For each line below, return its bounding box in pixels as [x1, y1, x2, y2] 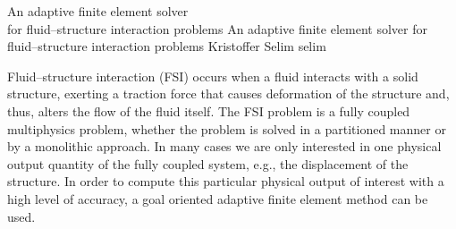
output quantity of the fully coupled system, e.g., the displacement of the [7, 154, 409, 173]
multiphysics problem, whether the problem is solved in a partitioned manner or [7, 119, 446, 138]
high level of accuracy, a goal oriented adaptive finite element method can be [7, 189, 428, 208]
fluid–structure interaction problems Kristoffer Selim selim [7, 37, 326, 55]
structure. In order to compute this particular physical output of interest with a [7, 172, 444, 191]
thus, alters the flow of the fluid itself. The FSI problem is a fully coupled [7, 101, 410, 120]
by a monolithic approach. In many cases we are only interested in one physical [7, 137, 442, 156]
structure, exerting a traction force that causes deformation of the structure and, [7, 84, 450, 103]
